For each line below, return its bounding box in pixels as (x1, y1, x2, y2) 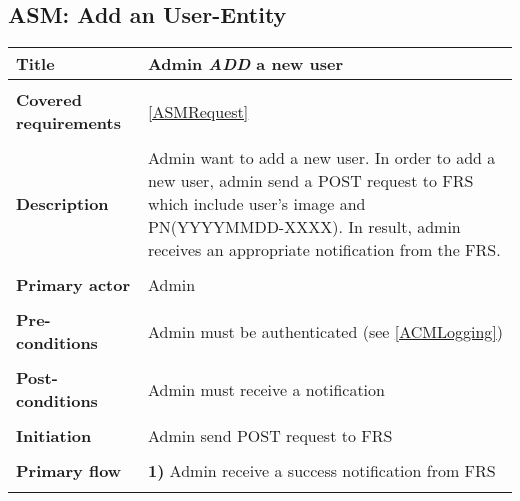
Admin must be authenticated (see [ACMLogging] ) (147, 319, 504, 343)
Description (16, 192, 109, 216)
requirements (16, 111, 121, 135)
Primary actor (16, 273, 131, 297)
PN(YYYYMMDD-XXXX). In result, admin (147, 215, 461, 239)
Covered (16, 88, 82, 112)
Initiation (16, 424, 92, 448)
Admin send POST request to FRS (147, 424, 393, 448)
